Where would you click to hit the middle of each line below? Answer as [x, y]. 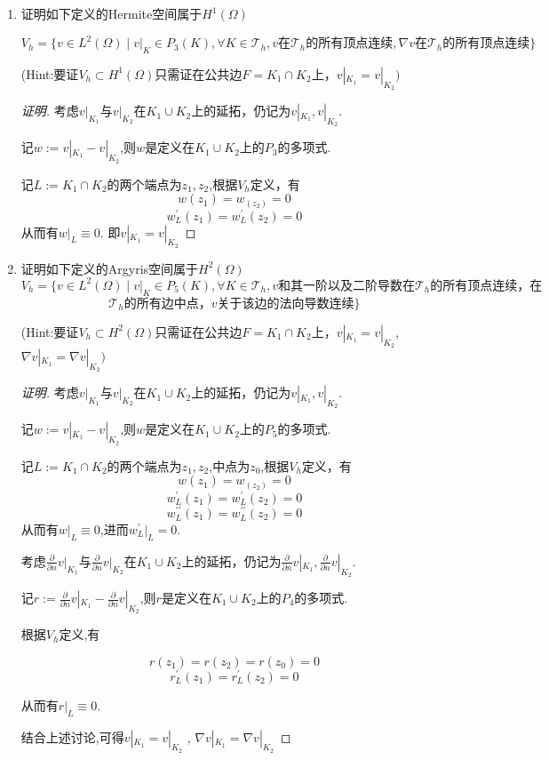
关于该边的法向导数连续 [286, 304]
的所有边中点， [167, 304]
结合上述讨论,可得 [72, 736]
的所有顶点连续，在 [486, 286]
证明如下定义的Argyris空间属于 [110, 268]
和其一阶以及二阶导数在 [346, 286]
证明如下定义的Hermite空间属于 [111, 13]
